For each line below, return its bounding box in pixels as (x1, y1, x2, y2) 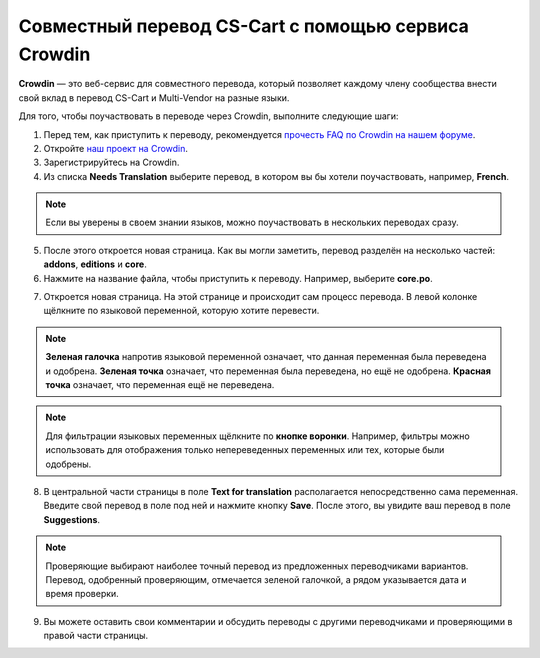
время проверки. (45, 588, 119, 600)
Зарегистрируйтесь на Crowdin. (43, 156, 180, 169)
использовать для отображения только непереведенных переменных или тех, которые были (45, 444, 445, 456)
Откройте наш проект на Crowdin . (43, 142, 189, 154)
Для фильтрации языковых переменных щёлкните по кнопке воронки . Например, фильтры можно (45, 430, 470, 442)
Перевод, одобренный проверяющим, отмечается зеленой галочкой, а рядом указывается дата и (45, 573, 467, 585)
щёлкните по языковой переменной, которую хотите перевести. (43, 305, 320, 317)
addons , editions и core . (43, 258, 147, 270)
